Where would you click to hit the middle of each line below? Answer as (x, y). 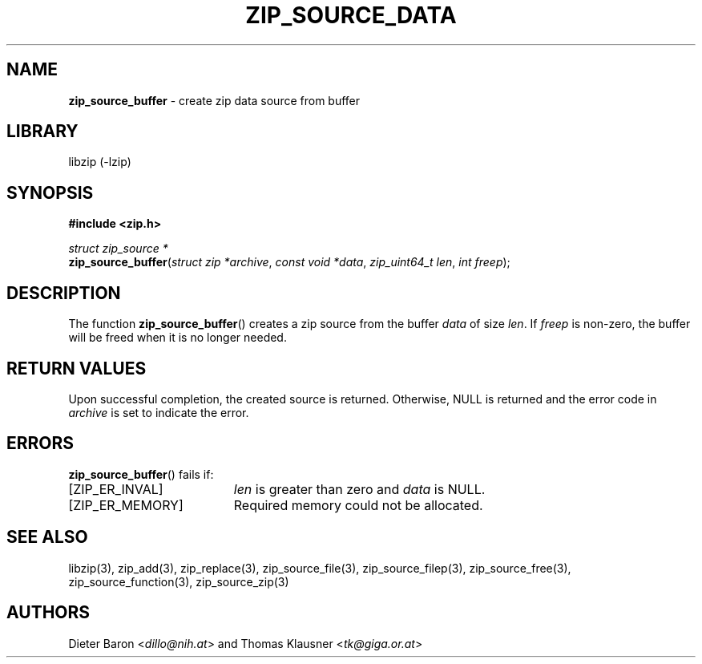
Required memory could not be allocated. (358, 505)
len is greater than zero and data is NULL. (359, 489)
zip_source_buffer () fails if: (141, 474)
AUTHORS (48, 613)
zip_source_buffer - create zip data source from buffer (214, 100)
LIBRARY (42, 132)
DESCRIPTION (64, 293)
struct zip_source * (118, 249)
